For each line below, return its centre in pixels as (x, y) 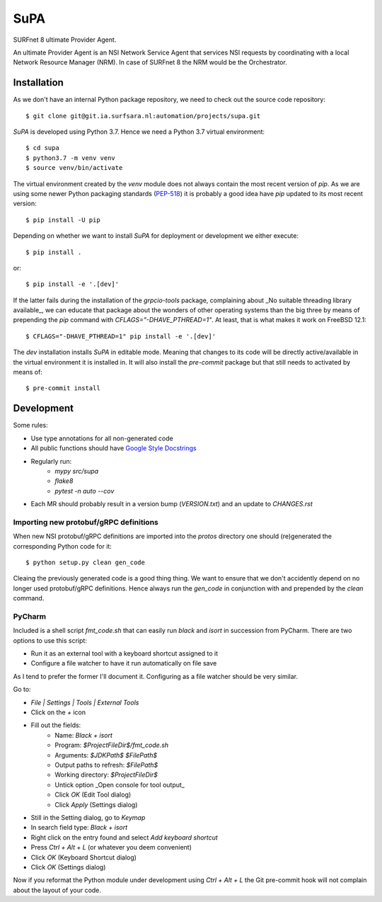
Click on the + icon (58, 712)
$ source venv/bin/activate (74, 168)
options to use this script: (50, 640)
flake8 (64, 481)
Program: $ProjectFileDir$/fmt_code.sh (112, 745)
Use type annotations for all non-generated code (102, 438)
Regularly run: (51, 461)
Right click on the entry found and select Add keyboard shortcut (125, 837)
